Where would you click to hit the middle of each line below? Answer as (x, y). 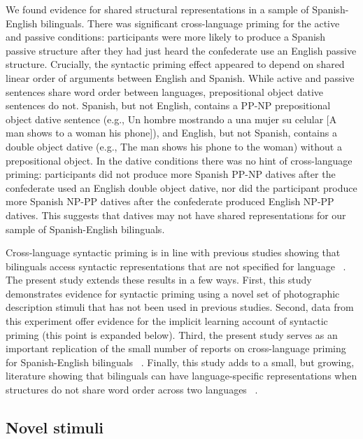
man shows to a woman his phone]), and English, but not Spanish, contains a (171, 133)
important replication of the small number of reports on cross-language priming (176, 348)
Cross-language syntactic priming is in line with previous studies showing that (173, 252)
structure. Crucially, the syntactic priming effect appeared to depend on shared (175, 64)
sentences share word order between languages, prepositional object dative (165, 91)
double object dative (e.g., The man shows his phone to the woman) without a (174, 146)
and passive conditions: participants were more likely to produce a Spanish (166, 37)
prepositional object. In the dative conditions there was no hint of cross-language (179, 160)
